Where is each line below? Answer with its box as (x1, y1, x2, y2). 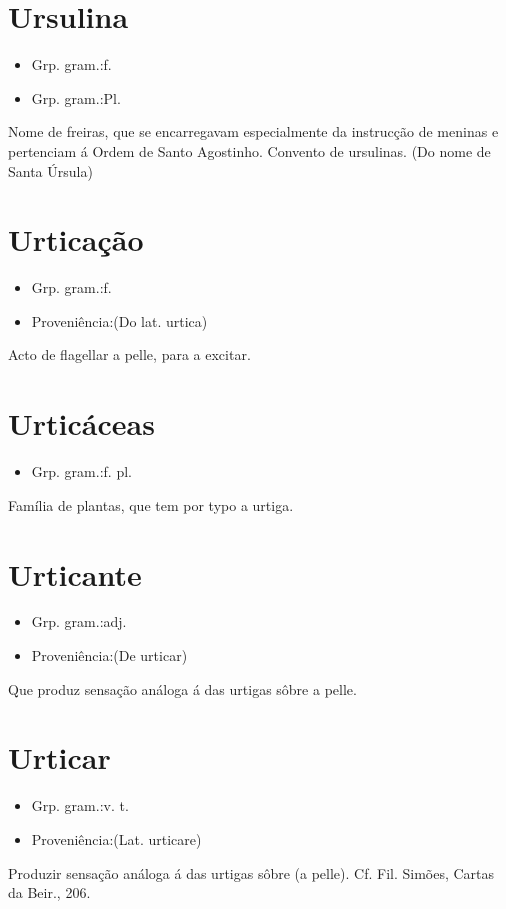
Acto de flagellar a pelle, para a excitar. (8, 344, 251, 365)
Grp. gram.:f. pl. (31, 461, 132, 482)
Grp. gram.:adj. (31, 611, 127, 632)
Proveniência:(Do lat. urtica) (31, 310, 208, 331)
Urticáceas (8, 403, 155, 444)
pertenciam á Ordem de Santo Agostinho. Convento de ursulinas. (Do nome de (8, 140, 491, 161)
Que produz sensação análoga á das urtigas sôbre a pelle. (8, 678, 357, 699)
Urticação (8, 219, 144, 260)
